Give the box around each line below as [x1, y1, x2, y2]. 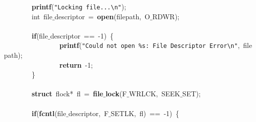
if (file [32, 30, 48, 41]
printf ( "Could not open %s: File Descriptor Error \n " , [59, 40, 240, 50]
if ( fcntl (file [32, 108, 66, 118]
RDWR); [152, 11, 180, 21]
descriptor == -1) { [50, 30, 114, 41]
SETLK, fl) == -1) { [110, 108, 179, 118]
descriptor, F [68, 108, 109, 118]
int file [31, 11, 52, 21]
